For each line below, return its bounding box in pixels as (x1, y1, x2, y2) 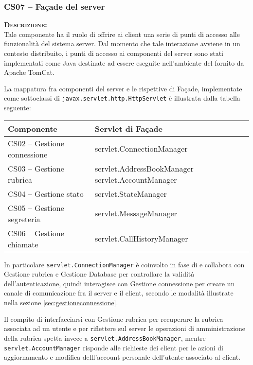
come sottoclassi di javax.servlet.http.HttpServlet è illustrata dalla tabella (4, 93, 240, 103)
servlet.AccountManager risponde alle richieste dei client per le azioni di (4, 342, 223, 352)
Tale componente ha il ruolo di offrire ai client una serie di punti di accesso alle (4, 29, 240, 39)
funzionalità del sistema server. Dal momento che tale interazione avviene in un (4, 38, 240, 49)
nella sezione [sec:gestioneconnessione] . (4, 297, 118, 308)
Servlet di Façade (94, 122, 163, 134)
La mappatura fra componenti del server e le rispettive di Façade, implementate (4, 83, 242, 93)
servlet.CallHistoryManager (94, 233, 188, 244)
